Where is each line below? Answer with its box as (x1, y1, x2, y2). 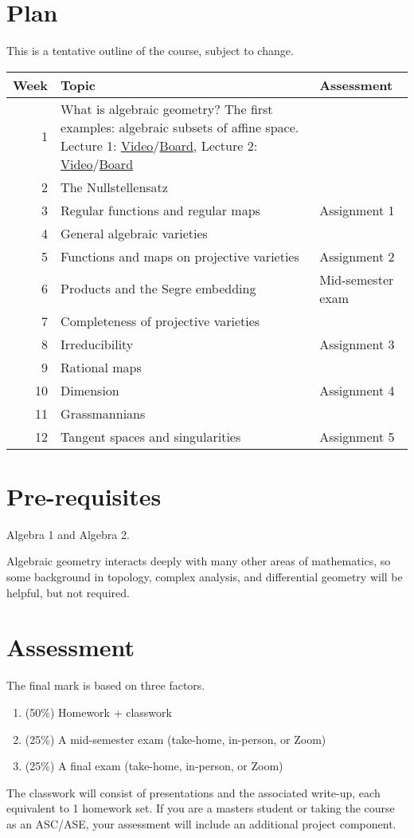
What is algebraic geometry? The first (61, 99, 273, 118)
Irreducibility (61, 334, 134, 353)
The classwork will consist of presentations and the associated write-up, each (6, 784, 381, 801)
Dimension (61, 380, 119, 399)
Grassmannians (61, 403, 146, 423)
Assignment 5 (319, 427, 395, 446)
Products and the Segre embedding (61, 279, 256, 298)
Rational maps (61, 357, 142, 376)
